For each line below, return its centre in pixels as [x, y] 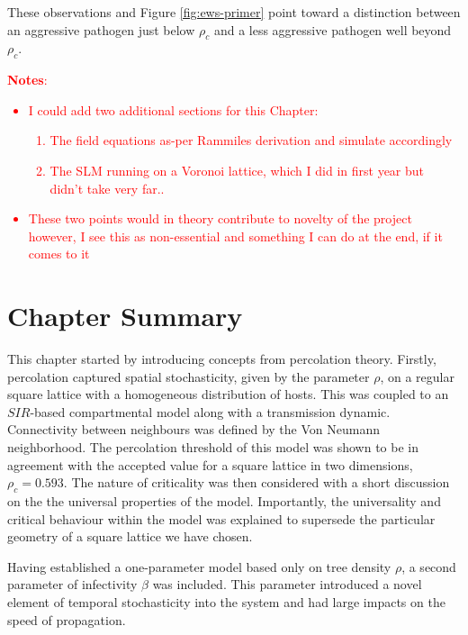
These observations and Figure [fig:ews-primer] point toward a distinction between [234, 12]
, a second [429, 566]
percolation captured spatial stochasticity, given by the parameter [189, 376]
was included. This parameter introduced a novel [287, 584]
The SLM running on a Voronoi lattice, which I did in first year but [237, 170]
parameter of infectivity [72, 584]
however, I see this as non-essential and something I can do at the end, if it [235, 236]
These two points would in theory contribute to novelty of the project [220, 218]
